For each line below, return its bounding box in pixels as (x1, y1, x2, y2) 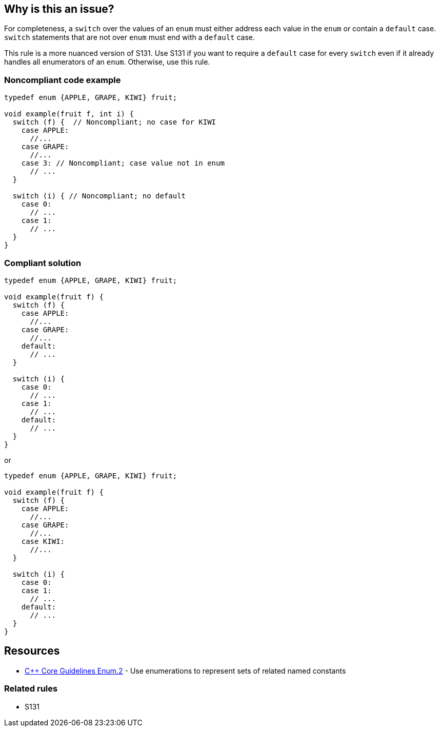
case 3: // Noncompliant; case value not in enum (21, 159, 225, 168)
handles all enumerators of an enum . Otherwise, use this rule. (4, 57, 210, 67)
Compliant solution (4, 257, 82, 268)
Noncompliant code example (4, 74, 121, 85)
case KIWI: (21, 537, 65, 545)
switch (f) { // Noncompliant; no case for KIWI (12, 118, 216, 127)
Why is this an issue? (4, 3, 114, 15)
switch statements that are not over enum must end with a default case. (4, 33, 255, 42)
